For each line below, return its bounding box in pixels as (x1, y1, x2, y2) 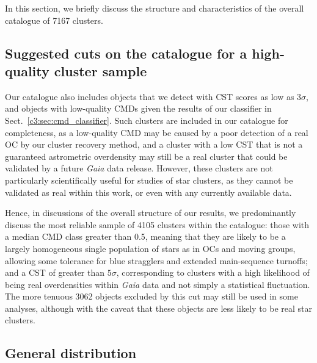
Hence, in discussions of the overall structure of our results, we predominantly (5, 206, 296, 219)
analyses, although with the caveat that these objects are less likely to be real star (5, 301, 313, 314)
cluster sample (54, 61, 147, 80)
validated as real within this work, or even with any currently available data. (5, 185, 292, 198)
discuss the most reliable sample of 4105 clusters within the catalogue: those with (5, 218, 310, 231)
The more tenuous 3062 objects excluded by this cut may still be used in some (5, 290, 298, 303)
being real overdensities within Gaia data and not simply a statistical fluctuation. (5, 278, 310, 290)
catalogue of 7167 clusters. (5, 13, 103, 26)
